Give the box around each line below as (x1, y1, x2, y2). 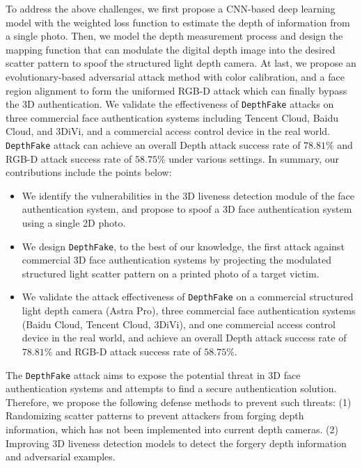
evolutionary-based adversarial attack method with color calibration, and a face (6, 69, 345, 83)
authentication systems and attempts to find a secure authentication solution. (6, 381, 337, 396)
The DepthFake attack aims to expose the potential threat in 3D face (6, 367, 301, 382)
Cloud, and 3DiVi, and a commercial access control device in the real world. (6, 124, 330, 138)
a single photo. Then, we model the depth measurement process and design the (6, 29, 343, 43)
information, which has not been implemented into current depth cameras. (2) (6, 421, 338, 436)
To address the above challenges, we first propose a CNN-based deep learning (6, 1, 336, 15)
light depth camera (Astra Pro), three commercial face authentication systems (22, 303, 356, 318)
